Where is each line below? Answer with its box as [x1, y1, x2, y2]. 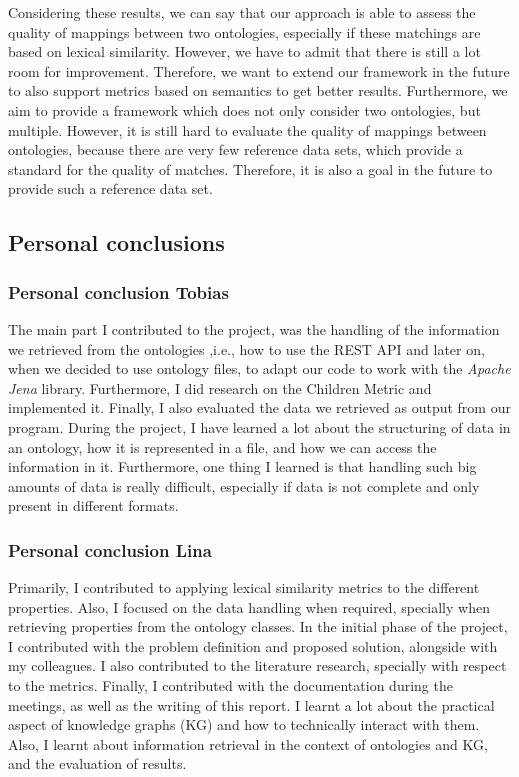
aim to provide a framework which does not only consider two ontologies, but [8, 99, 481, 120]
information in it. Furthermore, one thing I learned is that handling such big [8, 456, 477, 477]
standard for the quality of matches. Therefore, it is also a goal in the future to [8, 158, 493, 179]
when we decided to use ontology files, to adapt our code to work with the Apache [8, 358, 511, 379]
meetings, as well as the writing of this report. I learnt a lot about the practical [8, 694, 495, 715]
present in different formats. [8, 495, 179, 516]
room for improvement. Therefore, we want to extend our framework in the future [8, 60, 510, 81]
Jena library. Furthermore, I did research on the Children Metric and [8, 377, 432, 398]
